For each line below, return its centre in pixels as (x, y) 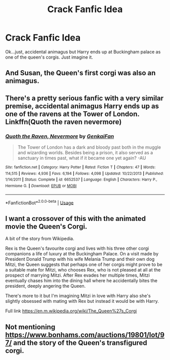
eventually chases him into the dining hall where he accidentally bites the (81, 281)
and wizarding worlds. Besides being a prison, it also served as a (85, 153)
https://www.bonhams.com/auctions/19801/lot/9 (85, 335)
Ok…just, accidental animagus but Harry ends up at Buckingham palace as (83, 52)
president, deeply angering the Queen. (46, 286)
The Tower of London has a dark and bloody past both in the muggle (89, 147)
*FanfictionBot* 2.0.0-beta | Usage (39, 202)
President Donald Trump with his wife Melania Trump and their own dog (80, 259)
